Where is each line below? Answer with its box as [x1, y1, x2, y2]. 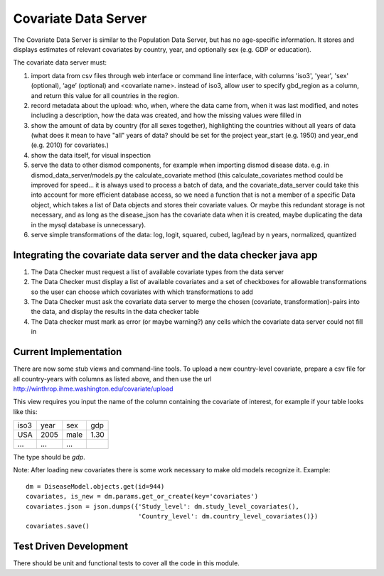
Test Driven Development [13, 540, 128, 553]
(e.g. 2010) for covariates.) [31, 141, 110, 149]
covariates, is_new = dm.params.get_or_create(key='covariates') [26, 492, 259, 501]
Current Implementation [13, 346, 122, 358]
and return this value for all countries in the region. [31, 91, 179, 99]
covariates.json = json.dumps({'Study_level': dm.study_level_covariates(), [26, 502, 300, 511]
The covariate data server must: [13, 58, 107, 67]
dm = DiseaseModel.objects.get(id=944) [26, 482, 165, 490]
